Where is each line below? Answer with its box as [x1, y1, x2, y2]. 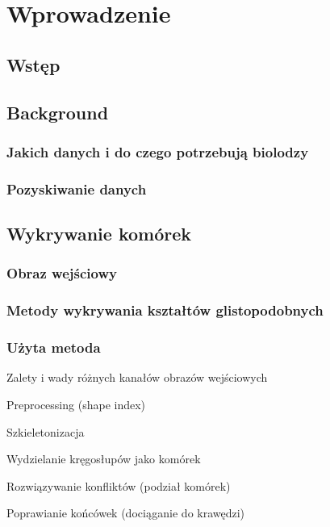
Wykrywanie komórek [6, 221, 192, 246]
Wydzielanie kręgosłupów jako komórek [6, 450, 201, 467]
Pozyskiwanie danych [6, 178, 147, 199]
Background [6, 99, 109, 124]
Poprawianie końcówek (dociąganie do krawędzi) [6, 504, 245, 521]
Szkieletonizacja [6, 423, 85, 440]
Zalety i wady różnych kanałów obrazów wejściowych [6, 369, 268, 386]
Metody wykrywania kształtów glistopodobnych [6, 300, 324, 320]
